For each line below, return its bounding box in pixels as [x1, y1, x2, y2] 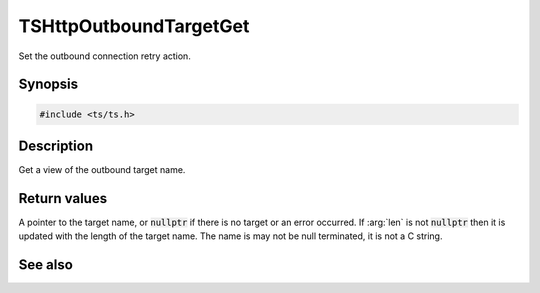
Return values [18, 190, 108, 207]
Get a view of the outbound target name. [18, 164, 186, 176]
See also [18, 256, 74, 274]
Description [18, 137, 94, 154]
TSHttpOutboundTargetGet [18, 15, 250, 37]
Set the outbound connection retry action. [18, 50, 192, 62]
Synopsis [18, 76, 79, 93]
